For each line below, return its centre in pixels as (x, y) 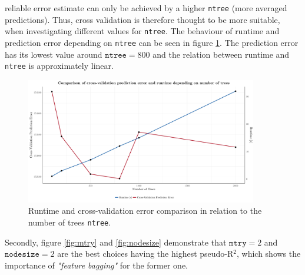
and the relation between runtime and (221, 54)
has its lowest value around (54, 54)
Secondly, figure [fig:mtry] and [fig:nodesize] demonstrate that (116, 242)
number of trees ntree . (70, 222)
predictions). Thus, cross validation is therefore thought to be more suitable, (142, 19)
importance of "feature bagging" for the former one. (96, 265)
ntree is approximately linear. (59, 66)
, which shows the (269, 254)
